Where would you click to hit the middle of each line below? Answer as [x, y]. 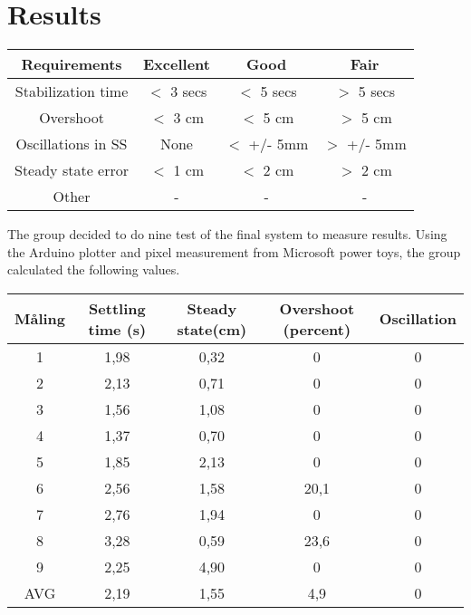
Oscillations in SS [72, 144]
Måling [40, 319]
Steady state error [72, 170]
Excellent [177, 64]
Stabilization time [72, 91]
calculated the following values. [94, 269]
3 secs [189, 91]
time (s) [117, 329]
